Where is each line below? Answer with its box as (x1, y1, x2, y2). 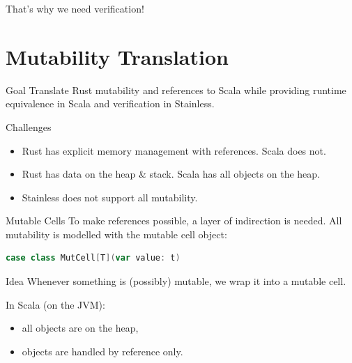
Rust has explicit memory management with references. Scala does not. (22, 143, 326, 157)
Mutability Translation (6, 42, 229, 70)
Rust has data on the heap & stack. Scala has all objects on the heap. (22, 167, 320, 181)
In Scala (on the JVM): (6, 297, 105, 311)
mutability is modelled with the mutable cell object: (6, 226, 227, 241)
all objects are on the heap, (22, 320, 139, 335)
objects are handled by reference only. (22, 343, 183, 358)
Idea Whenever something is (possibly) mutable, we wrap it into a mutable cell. (6, 274, 346, 288)
